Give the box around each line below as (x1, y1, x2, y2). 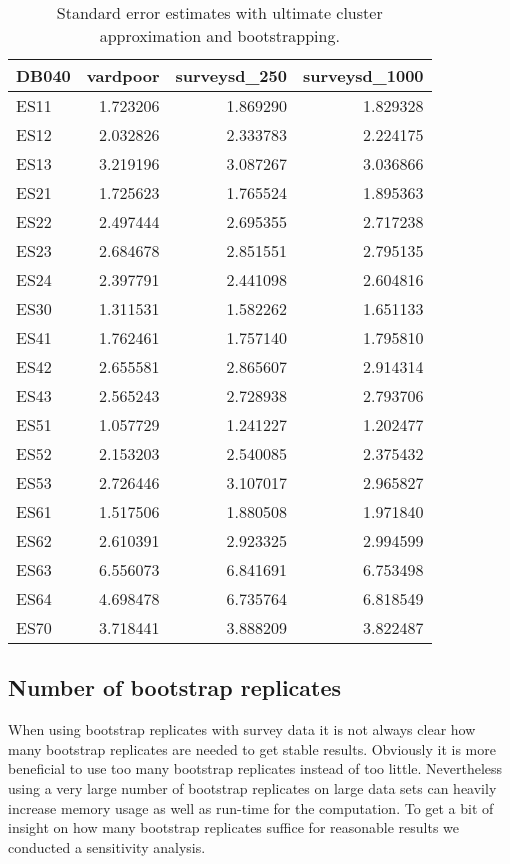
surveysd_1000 (302, 64, 424, 87)
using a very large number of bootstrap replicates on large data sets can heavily (8, 777, 497, 798)
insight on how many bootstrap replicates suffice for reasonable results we (8, 817, 460, 838)
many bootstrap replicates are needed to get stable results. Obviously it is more (8, 738, 496, 759)
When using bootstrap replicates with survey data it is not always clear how (8, 719, 476, 740)
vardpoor (86, 64, 160, 87)
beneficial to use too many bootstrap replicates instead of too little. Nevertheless (8, 758, 503, 779)
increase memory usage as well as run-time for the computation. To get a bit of (8, 797, 494, 818)
